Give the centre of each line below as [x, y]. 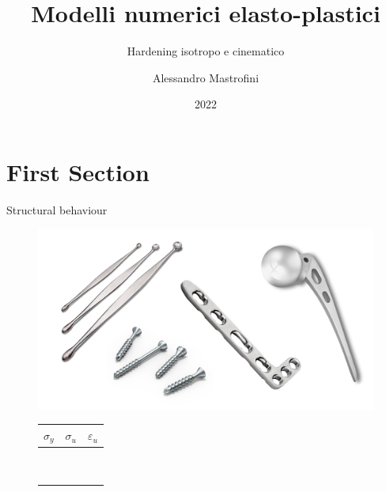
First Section [78, 171]
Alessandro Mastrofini [206, 77]
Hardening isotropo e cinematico [206, 51]
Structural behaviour [57, 209]
